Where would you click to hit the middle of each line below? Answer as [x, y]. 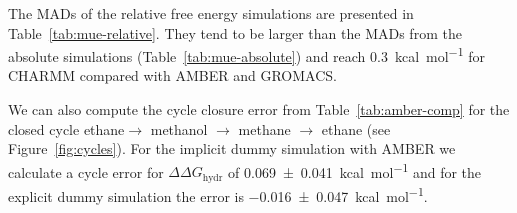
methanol [179, 128]
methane [264, 128]
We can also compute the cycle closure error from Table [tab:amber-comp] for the [259, 109]
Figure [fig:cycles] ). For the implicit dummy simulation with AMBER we [232, 148]
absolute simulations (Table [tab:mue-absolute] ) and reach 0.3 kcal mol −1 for [246, 54]
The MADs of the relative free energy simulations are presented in [211, 13]
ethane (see [356, 128]
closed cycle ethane [66, 128]
